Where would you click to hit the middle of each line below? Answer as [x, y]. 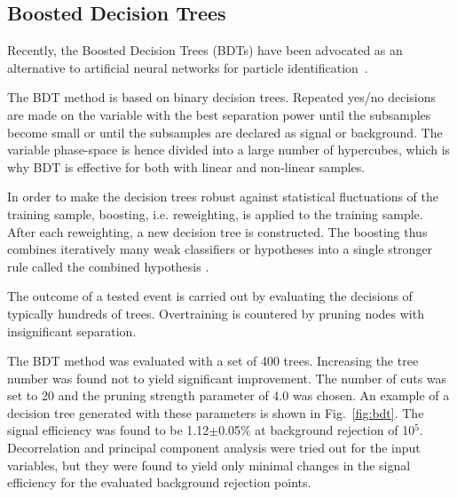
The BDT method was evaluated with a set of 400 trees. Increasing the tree [213, 361]
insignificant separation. [72, 331]
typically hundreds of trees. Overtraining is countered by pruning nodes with [216, 313]
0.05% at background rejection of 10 [317, 430]
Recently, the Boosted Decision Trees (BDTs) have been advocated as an [205, 50]
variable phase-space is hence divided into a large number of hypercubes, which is [229, 150]
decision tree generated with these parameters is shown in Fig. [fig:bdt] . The [216, 412]
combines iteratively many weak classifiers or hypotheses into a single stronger [220, 249]
